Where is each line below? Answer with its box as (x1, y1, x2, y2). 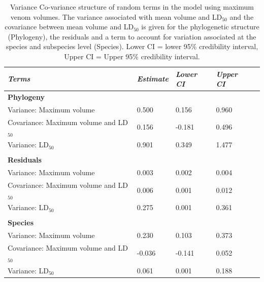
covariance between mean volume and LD (5, 21, 134, 32)
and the (229, 11, 254, 22)
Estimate (137, 73, 169, 84)
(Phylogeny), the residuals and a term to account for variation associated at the (8, 31, 256, 42)
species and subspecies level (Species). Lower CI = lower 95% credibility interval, (6, 41, 258, 52)
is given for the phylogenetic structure (141, 21, 259, 32)
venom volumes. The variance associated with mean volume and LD (10, 11, 222, 22)
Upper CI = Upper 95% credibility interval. (64, 51, 200, 61)
